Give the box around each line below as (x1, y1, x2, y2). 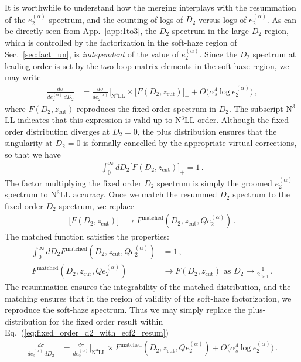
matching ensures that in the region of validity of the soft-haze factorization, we (5, 292, 292, 304)
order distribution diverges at (5, 125, 110, 137)
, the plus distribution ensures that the (137, 125, 277, 137)
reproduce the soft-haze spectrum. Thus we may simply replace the (5, 303, 246, 316)
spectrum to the (232, 188, 290, 200)
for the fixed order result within (49, 315, 163, 327)
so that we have (5, 148, 61, 160)
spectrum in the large (172, 25, 249, 36)
